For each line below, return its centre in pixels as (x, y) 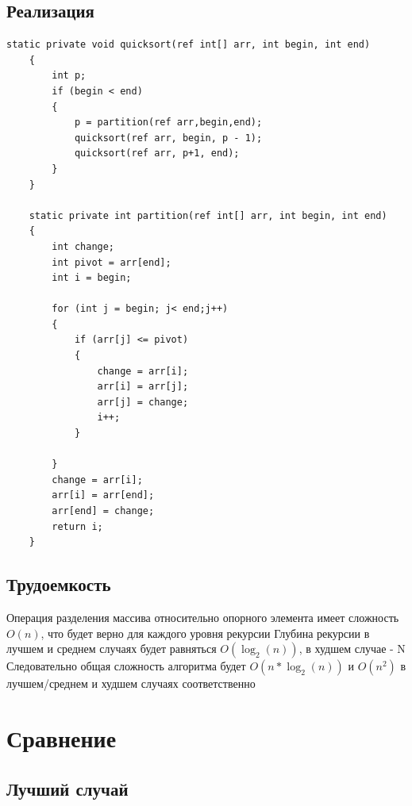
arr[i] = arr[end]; (103, 495)
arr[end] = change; (103, 511)
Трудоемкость (59, 584)
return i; (77, 526)
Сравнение (62, 737)
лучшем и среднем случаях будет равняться (112, 649)
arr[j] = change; (143, 402)
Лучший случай (67, 788)
